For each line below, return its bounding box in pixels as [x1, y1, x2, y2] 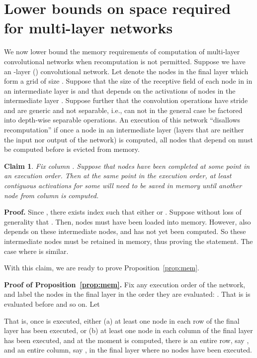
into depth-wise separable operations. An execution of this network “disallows [4, 115, 241, 125]
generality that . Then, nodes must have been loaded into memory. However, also [4, 216, 251, 227]
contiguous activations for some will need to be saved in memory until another [4, 180, 242, 191]
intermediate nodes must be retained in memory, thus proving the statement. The [4, 236, 253, 246]
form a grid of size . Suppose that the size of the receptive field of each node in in [4, 76, 253, 86]
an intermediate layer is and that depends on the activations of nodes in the [4, 85, 236, 96]
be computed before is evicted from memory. [4, 144, 140, 154]
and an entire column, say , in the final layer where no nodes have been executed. [4, 345, 252, 355]
